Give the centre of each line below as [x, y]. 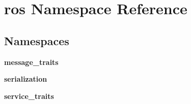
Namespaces [37, 40]
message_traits [31, 62]
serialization [26, 79]
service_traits [29, 96]
